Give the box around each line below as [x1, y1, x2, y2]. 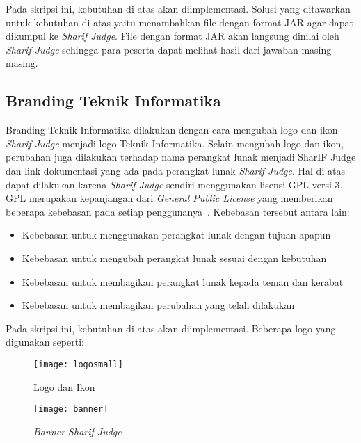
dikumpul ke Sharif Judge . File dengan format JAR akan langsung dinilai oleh [6, 29, 339, 43]
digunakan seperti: [6, 335, 84, 349]
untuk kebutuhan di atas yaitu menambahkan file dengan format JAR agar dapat [6, 15, 353, 29]
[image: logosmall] [33, 359, 123, 369]
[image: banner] [33, 404, 109, 414]
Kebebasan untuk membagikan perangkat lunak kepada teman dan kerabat [22, 274, 344, 289]
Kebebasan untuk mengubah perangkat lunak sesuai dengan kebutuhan [22, 250, 327, 265]
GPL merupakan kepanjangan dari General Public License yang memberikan [6, 191, 333, 205]
